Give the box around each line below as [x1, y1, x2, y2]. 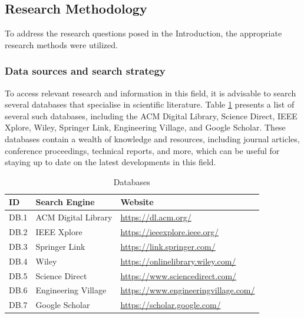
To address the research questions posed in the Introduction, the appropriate [5, 27, 282, 39]
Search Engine [35, 196, 95, 208]
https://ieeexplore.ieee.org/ [120, 226, 219, 238]
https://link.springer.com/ [120, 240, 216, 252]
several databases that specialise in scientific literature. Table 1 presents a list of [5, 98, 295, 111]
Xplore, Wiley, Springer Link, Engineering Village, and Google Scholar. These [5, 121, 286, 133]
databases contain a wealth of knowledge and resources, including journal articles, [5, 132, 300, 145]
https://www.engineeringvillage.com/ [120, 284, 255, 296]
